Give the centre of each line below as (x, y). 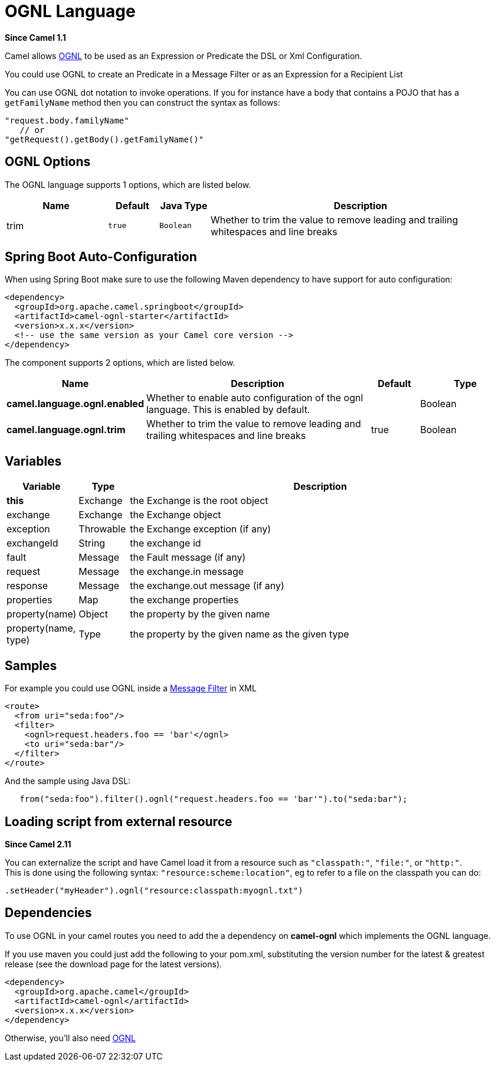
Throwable (102, 529)
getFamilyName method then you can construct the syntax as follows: (142, 102)
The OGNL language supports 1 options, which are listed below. (128, 184)
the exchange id (165, 543)
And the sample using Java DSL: (68, 781)
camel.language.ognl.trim (66, 430)
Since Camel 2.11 (38, 844)
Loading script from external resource (119, 821)
